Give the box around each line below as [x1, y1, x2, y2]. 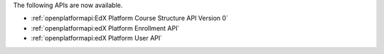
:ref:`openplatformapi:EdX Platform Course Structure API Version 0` [31, 14, 229, 23]
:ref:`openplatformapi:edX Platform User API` [31, 34, 163, 43]
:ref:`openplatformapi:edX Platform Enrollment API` [31, 23, 180, 32]
